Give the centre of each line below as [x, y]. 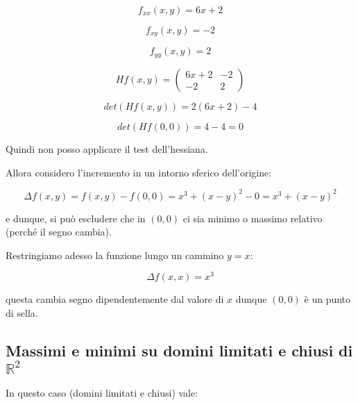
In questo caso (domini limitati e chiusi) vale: [102, 392]
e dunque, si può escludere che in [76, 218]
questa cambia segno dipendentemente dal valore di [115, 299]
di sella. [22, 313]
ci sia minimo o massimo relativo [253, 218]
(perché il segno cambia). [59, 232]
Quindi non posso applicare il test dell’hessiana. [107, 148]
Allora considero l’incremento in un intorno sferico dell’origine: [139, 172]
